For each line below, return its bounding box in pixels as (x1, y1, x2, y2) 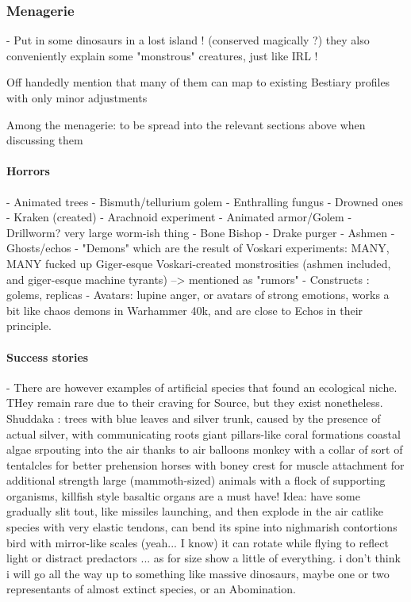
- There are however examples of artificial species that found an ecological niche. (6, 378, 398, 395)
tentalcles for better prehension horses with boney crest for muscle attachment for (6, 456, 405, 473)
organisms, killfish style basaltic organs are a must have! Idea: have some (6, 487, 360, 504)
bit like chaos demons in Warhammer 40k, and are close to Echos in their (6, 301, 363, 318)
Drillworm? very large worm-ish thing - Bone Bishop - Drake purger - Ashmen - (6, 224, 395, 240)
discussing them (6, 132, 83, 148)
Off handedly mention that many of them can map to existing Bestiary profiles (6, 74, 390, 90)
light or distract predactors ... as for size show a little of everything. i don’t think (6, 550, 401, 566)
